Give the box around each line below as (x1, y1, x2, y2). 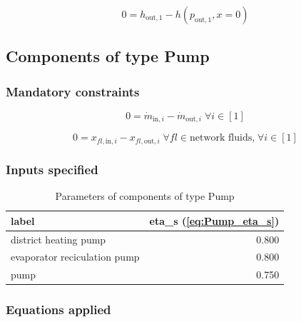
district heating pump (11, 231, 106, 246)
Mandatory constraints (6, 82, 140, 100)
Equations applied (6, 301, 111, 318)
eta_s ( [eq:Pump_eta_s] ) (149, 213, 280, 228)
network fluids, (189, 133, 255, 144)
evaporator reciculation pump (11, 249, 140, 264)
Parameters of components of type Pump (55, 188, 235, 203)
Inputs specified (6, 160, 98, 178)
